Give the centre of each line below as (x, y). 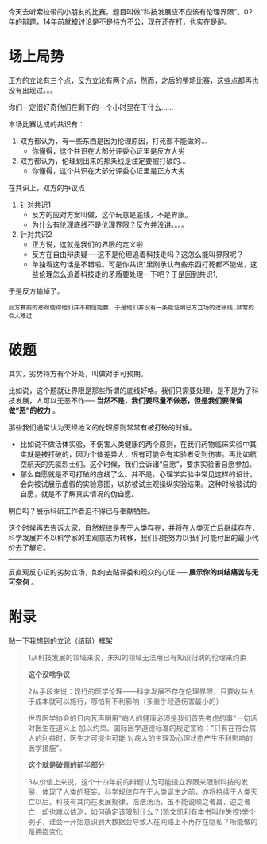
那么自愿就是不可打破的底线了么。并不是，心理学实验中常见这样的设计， (138, 474)
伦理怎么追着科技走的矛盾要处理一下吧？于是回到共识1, (128, 274)
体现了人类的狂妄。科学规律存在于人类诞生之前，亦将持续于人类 (146, 791)
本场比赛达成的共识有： (46, 124)
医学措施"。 (47, 748)
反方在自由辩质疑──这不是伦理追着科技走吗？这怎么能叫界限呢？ (137, 254)
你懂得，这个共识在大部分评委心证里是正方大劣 (108, 170)
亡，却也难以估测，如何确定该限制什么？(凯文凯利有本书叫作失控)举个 (142, 811)
